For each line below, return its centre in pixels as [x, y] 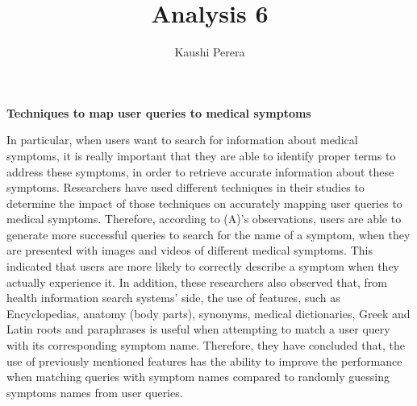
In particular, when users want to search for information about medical [182, 140]
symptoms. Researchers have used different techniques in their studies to [186, 187]
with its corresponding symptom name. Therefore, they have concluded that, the [206, 345]
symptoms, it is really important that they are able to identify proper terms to [201, 155]
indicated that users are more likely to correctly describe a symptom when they [203, 266]
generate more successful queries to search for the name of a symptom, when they [208, 234]
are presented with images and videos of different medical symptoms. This [190, 250]
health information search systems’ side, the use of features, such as [173, 298]
